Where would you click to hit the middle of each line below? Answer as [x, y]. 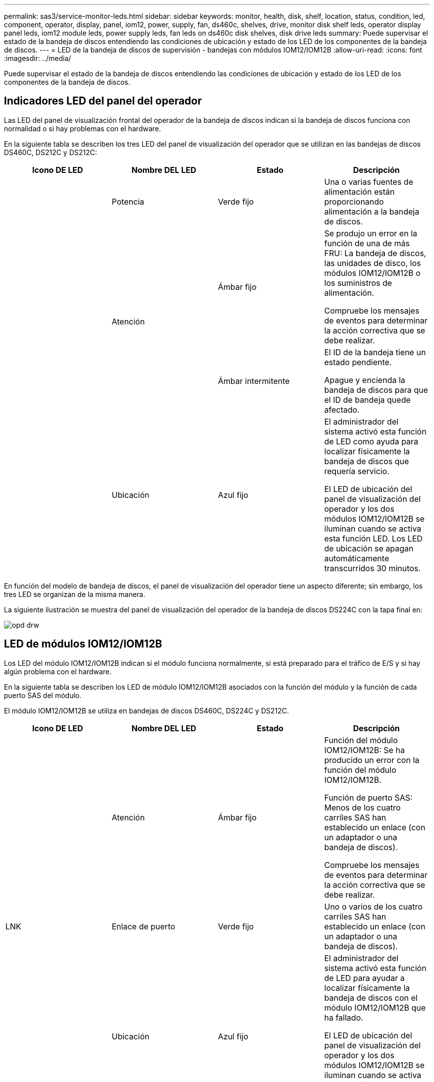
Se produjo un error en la [371, 233]
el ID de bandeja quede [367, 400]
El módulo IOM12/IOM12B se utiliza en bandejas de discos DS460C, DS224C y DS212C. [147, 710]
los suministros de [358, 283]
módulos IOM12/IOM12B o [372, 273]
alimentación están [359, 191]
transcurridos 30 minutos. [372, 568]
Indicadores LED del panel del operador [103, 101]
